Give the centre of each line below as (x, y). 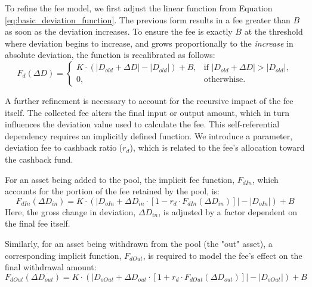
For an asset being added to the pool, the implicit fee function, (120, 179)
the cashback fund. (39, 159)
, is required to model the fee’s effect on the (223, 255)
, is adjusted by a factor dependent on (228, 211)
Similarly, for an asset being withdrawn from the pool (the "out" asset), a (139, 243)
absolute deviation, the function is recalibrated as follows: (110, 55)
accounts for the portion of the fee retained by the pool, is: (112, 191)
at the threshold (274, 31)
